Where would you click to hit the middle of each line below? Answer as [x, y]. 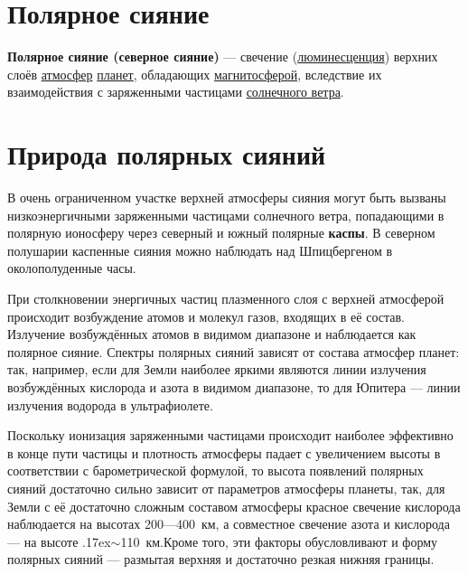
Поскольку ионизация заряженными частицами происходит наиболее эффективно [230, 435]
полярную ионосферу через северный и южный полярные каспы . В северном [221, 233]
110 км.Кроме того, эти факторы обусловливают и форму [279, 541]
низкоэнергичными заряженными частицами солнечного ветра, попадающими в [226, 215]
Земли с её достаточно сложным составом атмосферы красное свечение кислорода [234, 506]
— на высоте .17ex [59, 541]
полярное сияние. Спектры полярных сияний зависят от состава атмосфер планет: [234, 351]
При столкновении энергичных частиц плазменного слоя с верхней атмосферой [226, 298]
